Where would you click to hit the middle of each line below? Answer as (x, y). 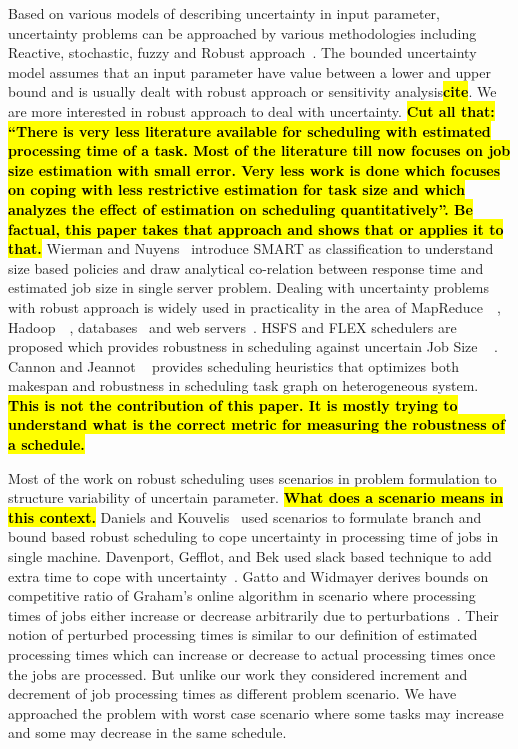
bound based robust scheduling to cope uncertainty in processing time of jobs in (253, 536)
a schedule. (46, 444)
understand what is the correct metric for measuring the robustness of (256, 424)
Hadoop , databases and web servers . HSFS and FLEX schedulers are (232, 326)
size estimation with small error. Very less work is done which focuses (254, 169)
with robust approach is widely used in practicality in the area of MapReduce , (254, 306)
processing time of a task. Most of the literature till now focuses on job (259, 150)
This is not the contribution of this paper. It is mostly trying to (233, 404)
